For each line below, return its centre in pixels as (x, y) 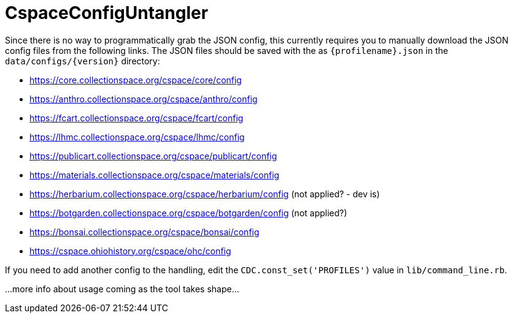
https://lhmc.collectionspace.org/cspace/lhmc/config (137, 137)
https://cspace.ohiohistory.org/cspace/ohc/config (130, 251)
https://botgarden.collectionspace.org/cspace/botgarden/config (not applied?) (188, 213)
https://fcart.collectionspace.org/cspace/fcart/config (137, 118)
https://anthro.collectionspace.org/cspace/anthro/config (144, 99)
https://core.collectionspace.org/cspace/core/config (136, 80)
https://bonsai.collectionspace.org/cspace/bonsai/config (145, 232)
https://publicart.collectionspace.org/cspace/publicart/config (153, 156)
